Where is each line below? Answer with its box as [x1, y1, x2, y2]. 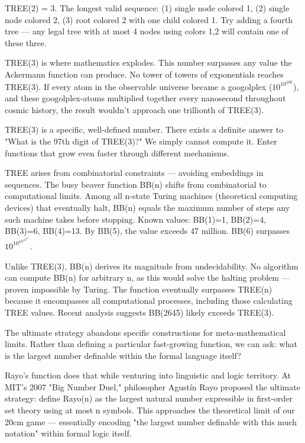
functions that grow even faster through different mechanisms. [5, 146, 230, 159]
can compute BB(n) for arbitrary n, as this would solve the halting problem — [5, 271, 290, 284]
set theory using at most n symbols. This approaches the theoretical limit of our [5, 404, 295, 416]
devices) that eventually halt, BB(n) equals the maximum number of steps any [5, 201, 290, 213]
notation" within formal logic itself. [5, 427, 132, 439]
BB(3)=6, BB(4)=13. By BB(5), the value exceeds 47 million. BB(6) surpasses [5, 224, 290, 237]
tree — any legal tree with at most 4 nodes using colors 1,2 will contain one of [5, 25, 288, 37]
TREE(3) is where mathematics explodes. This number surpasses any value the [5, 56, 292, 69]
